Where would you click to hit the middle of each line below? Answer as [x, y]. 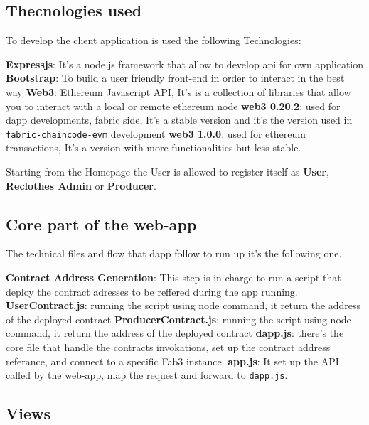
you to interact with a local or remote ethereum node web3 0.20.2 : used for [173, 106]
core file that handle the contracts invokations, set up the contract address [168, 346]
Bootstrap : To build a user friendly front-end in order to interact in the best [175, 78]
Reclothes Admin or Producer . [81, 185]
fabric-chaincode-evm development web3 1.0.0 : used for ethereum [156, 133]
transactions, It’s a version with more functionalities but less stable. [154, 147]
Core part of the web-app [101, 224]
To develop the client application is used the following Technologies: [154, 40]
